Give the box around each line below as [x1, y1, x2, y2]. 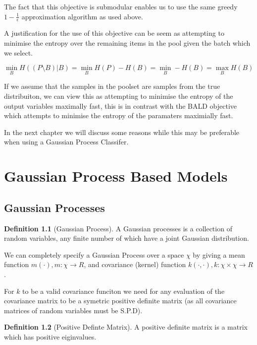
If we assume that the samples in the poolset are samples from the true [4, 81, 220, 91]
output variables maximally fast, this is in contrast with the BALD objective [4, 100, 237, 111]
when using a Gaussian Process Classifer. [4, 137, 129, 147]
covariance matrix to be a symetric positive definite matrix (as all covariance [4, 295, 237, 306]
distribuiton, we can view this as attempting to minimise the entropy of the [4, 91, 233, 101]
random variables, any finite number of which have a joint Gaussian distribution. [4, 233, 249, 243]
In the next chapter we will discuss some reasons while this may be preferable [4, 127, 240, 137]
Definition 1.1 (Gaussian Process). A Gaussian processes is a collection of [4, 223, 232, 233]
